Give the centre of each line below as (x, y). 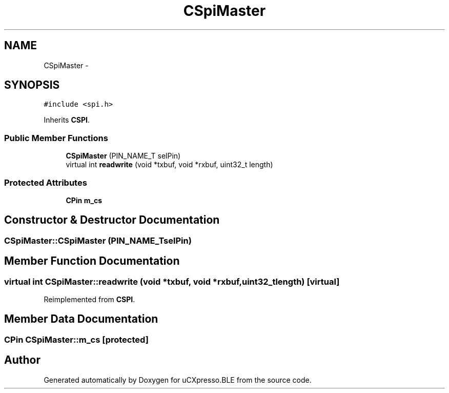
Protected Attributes (46, 182)
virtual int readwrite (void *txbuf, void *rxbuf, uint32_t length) (169, 165)
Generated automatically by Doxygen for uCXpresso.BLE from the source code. (178, 380)
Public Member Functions (56, 138)
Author (22, 360)
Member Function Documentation (92, 261)
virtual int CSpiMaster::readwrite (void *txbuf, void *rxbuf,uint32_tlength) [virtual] (172, 281)
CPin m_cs (84, 200)
